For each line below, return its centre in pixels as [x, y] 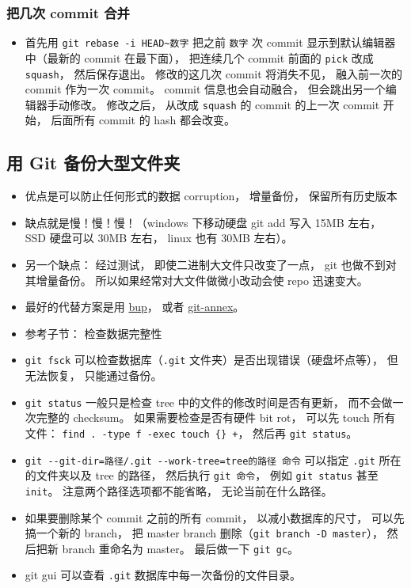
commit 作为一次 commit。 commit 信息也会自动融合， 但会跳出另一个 [205, 89]
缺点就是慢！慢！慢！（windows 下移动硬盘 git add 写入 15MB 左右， [203, 222]
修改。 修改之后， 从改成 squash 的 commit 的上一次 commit [225, 104]
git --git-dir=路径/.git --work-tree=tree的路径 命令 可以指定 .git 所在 [213, 459]
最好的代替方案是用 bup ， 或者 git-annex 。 [135, 307]
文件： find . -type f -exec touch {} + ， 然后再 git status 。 [191, 432]
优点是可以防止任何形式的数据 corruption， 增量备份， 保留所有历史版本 [211, 196]
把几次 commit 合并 [68, 12]
